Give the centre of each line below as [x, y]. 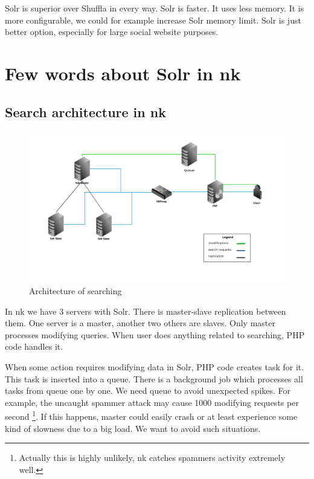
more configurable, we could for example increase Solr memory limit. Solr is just [153, 20]
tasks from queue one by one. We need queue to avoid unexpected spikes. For [148, 391]
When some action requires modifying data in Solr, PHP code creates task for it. [155, 367]
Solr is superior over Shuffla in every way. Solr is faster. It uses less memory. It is [155, 8]
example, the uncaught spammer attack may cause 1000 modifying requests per [152, 402]
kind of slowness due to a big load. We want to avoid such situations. [133, 428]
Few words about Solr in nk [123, 73]
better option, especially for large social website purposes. [112, 32]
